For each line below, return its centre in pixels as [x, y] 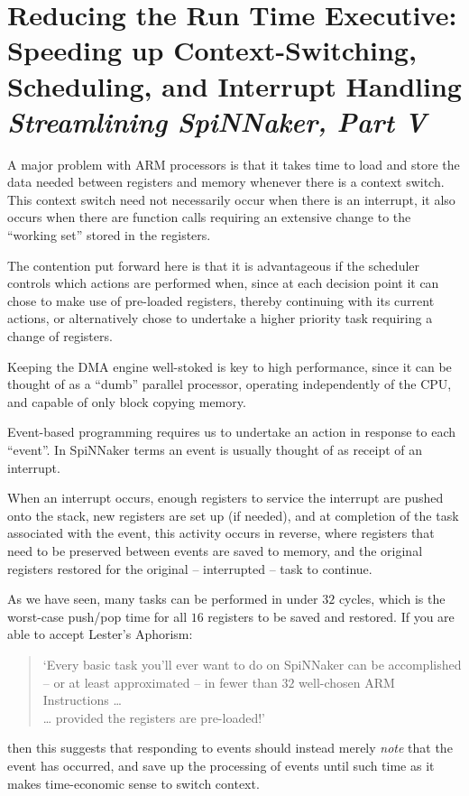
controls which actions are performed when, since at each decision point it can [223, 283]
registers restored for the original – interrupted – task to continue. [190, 568]
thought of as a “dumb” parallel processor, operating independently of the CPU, [230, 384]
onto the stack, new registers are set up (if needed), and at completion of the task [233, 515]
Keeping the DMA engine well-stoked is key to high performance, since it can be [230, 366]
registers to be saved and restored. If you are [331, 616]
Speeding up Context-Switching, [212, 50]
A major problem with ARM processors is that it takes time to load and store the [234, 164]
